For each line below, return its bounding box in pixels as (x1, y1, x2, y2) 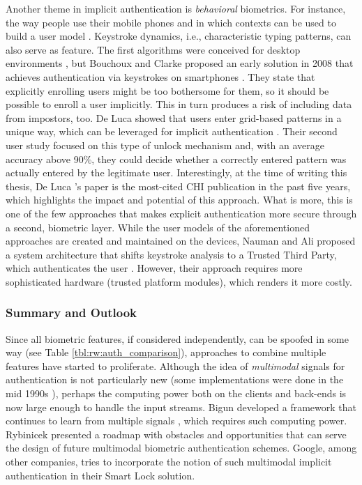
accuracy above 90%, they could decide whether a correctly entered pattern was (6, 151, 347, 166)
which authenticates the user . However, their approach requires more (6, 261, 303, 275)
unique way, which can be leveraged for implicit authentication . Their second (6, 124, 338, 139)
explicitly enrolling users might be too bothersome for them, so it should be (6, 83, 329, 98)
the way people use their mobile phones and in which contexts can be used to (6, 15, 336, 29)
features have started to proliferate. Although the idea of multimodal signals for (6, 358, 345, 373)
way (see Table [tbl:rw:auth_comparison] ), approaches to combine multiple (6, 345, 326, 360)
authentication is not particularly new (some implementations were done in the (6, 372, 344, 387)
